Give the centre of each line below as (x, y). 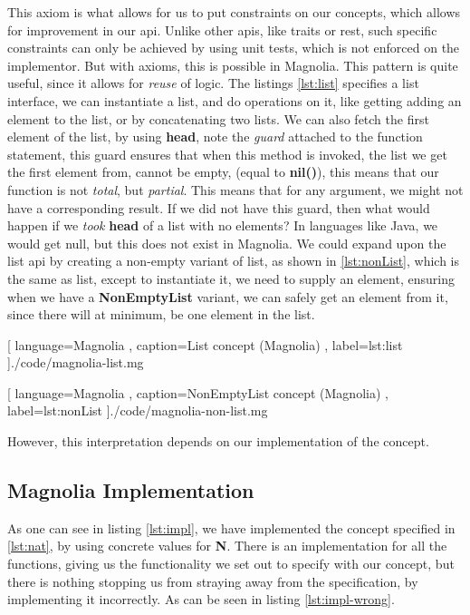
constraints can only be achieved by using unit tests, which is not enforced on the (234, 48)
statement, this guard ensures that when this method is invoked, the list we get (227, 154)
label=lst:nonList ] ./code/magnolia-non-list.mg (138, 410)
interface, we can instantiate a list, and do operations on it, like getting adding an (235, 100)
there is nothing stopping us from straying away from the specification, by (213, 581)
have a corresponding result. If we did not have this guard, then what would (219, 207)
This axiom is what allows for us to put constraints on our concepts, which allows (234, 12)
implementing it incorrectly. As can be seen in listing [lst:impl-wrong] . (201, 599)
